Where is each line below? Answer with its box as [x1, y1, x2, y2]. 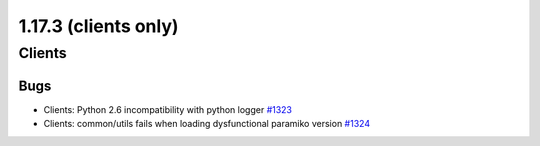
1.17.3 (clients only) [18, 15, 179, 37]
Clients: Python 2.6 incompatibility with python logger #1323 [43, 103, 293, 115]
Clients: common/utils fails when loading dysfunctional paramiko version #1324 [43, 118, 370, 130]
